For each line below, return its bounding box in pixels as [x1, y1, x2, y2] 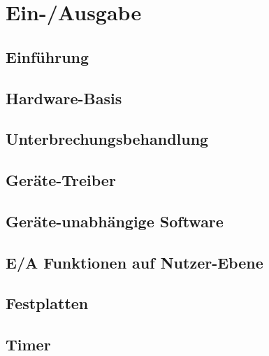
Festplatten [6, 292, 89, 314]
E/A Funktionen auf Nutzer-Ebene [6, 251, 263, 273]
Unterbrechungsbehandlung [6, 128, 209, 150]
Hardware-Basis [6, 87, 122, 108]
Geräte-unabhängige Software [6, 210, 224, 232]
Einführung [6, 45, 89, 67]
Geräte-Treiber [6, 169, 116, 191]
